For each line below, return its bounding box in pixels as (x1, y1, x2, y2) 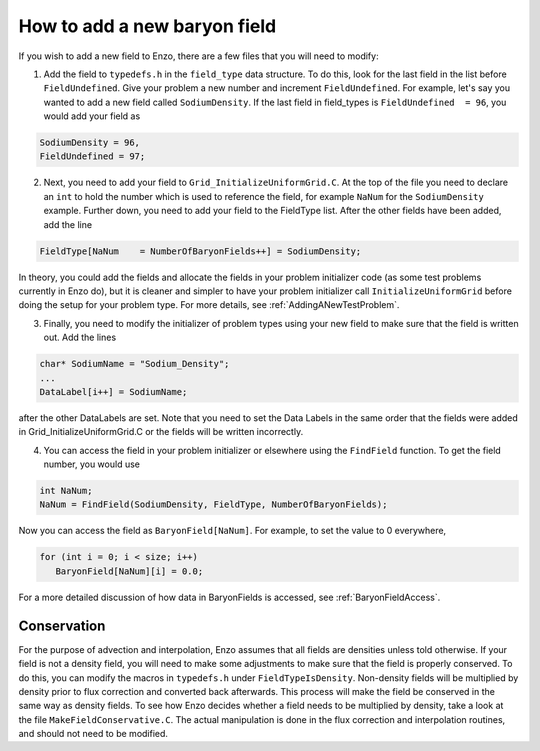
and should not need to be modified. (18, 728, 169, 740)
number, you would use (43, 458, 140, 470)
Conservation (18, 617, 106, 634)
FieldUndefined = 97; (39, 151, 146, 162)
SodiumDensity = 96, (39, 137, 140, 149)
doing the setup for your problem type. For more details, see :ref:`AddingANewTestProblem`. (18, 299, 400, 311)
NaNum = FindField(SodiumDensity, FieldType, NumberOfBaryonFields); (39, 499, 388, 510)
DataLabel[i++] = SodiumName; (39, 386, 188, 397)
